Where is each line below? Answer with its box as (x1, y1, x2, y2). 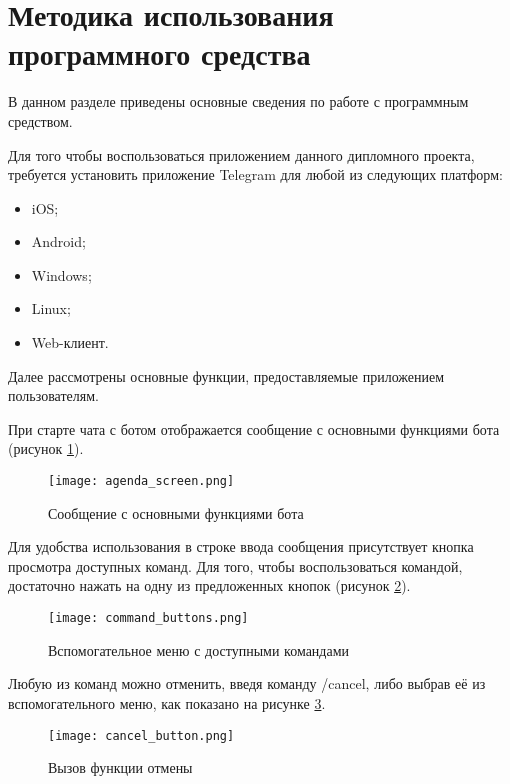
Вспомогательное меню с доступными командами (48, 639, 350, 660)
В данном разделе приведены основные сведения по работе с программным (8, 91, 469, 112)
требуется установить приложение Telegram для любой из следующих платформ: (8, 164, 503, 185)
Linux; (31, 298, 71, 319)
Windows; (31, 264, 92, 285)
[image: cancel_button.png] (48, 728, 235, 743)
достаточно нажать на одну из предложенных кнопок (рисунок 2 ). (8, 575, 411, 596)
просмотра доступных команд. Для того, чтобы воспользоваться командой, (8, 555, 463, 576)
